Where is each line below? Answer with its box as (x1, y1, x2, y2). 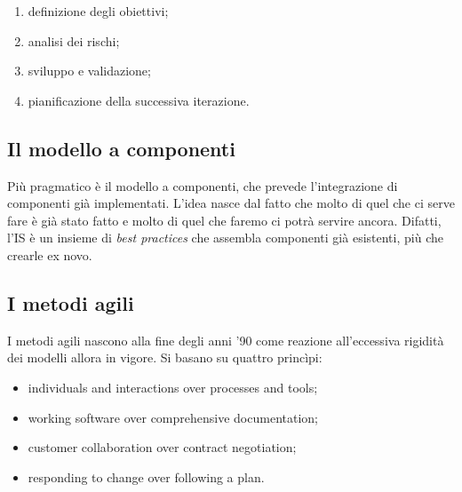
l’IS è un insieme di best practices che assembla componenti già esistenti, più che (7, 228, 443, 247)
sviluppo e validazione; (28, 61, 151, 80)
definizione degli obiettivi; (28, 2, 169, 20)
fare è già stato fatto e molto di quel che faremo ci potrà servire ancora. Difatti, (7, 210, 442, 229)
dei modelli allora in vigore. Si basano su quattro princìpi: (7, 348, 323, 367)
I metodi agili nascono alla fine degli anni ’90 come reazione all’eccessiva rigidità (7, 330, 444, 349)
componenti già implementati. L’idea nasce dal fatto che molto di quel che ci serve (7, 194, 455, 212)
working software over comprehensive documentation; (28, 408, 318, 426)
